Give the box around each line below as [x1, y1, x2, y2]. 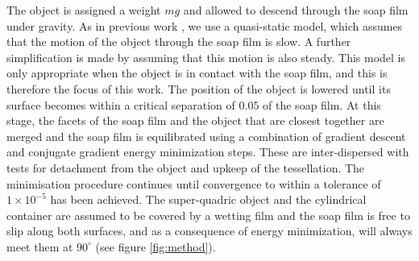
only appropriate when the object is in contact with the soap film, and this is [6, 64, 388, 81]
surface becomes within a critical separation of [6, 96, 235, 113]
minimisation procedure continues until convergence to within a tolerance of [6, 175, 381, 192]
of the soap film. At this [263, 96, 381, 113]
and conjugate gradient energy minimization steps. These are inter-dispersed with [6, 143, 409, 160]
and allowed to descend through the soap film [183, 2, 409, 18]
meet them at [6, 238, 73, 255]
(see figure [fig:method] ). [95, 238, 216, 255]
